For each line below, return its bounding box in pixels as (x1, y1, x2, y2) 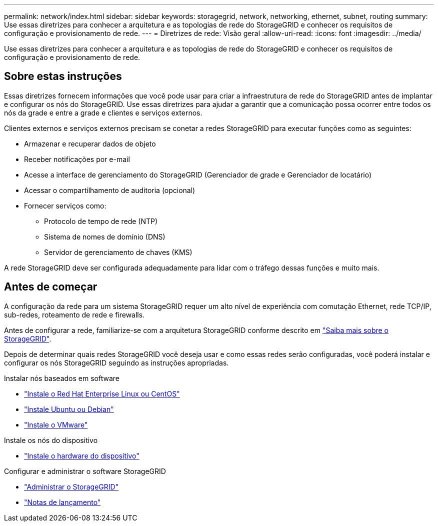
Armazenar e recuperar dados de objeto (24, 139, 156, 148)
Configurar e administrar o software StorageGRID (4, 466, 166, 475)
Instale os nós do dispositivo (4, 435, 98, 444)
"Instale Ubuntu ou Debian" (24, 404, 114, 413)
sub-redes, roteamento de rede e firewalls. (4, 310, 145, 319)
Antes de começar (4, 280, 97, 293)
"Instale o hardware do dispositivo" (24, 451, 139, 460)
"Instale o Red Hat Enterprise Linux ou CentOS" (24, 389, 180, 398)
